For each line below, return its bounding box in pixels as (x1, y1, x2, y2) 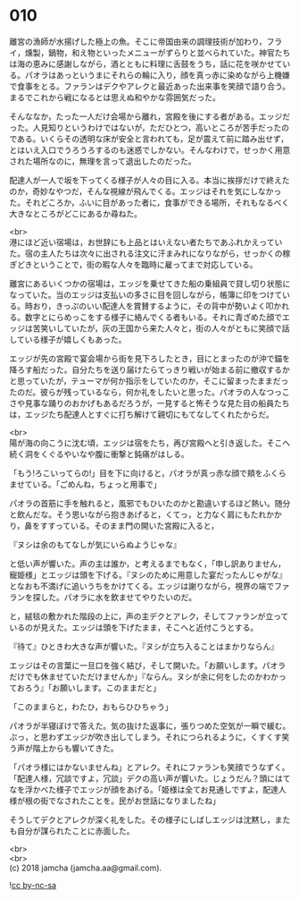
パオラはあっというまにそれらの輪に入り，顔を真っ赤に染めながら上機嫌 (24, 69, 290, 81)
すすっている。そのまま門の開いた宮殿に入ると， (39, 520, 220, 530)
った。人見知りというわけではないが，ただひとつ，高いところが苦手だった (9, 122, 282, 132)
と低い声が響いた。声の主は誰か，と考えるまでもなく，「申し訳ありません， (9, 558, 286, 569)
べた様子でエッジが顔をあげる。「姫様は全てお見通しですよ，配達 (39, 784, 279, 794)
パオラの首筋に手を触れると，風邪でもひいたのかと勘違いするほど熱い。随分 (9, 497, 291, 508)
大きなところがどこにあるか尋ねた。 (9, 208, 143, 219)
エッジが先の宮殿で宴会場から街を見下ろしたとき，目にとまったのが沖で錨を (9, 352, 291, 363)
